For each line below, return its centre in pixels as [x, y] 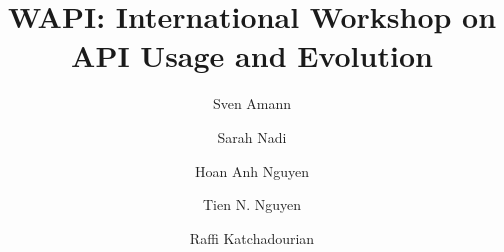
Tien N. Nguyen [252, 204]
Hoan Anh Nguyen [252, 170]
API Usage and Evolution [252, 55]
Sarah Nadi [252, 136]
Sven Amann [252, 103]
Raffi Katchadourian [252, 237]
